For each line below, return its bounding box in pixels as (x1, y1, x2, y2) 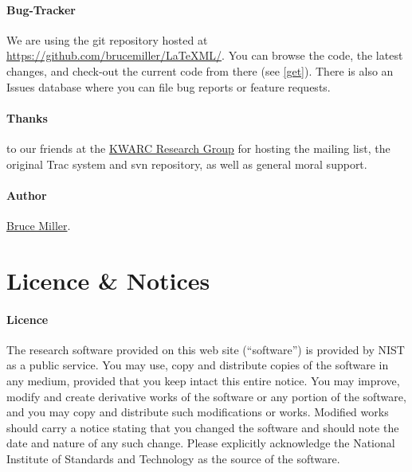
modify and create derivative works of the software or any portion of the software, (6, 388, 406, 404)
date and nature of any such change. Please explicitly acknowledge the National (6, 435, 395, 451)
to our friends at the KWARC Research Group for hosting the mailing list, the (6, 139, 390, 156)
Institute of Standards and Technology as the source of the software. (6, 450, 340, 466)
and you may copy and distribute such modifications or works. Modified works (6, 404, 389, 420)
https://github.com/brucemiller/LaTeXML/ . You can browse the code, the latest (6, 47, 403, 64)
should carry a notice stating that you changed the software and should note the (6, 419, 399, 435)
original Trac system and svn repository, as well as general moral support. (6, 155, 367, 172)
